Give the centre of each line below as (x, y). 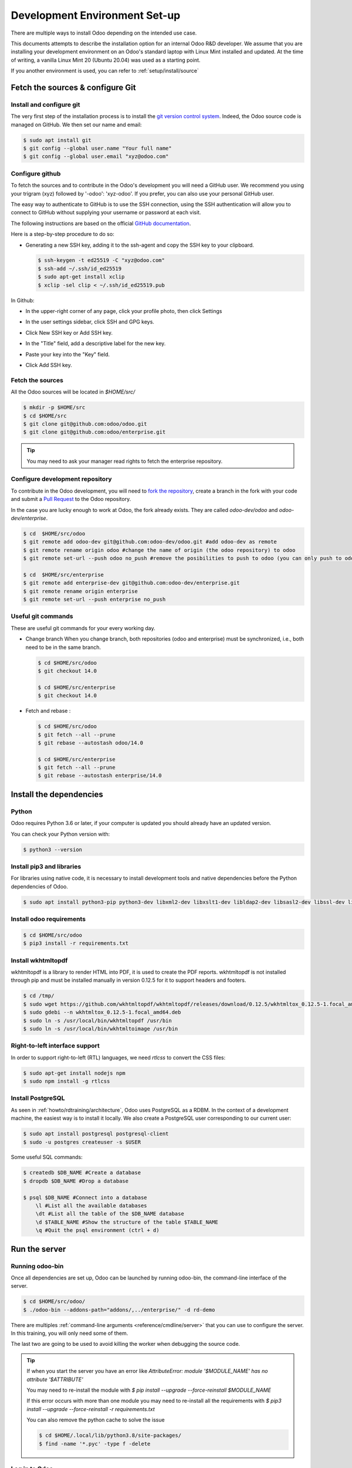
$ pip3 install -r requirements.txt (76, 943)
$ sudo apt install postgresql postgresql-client (96, 1134)
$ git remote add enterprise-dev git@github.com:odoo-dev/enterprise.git (131, 583)
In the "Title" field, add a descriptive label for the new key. (96, 344)
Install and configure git (45, 105)
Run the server (38, 1249)
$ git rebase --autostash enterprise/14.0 (100, 776)
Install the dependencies (57, 794)
